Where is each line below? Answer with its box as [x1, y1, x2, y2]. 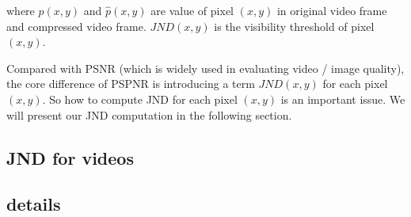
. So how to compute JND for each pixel [42, 90, 238, 107]
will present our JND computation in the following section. [6, 106, 292, 123]
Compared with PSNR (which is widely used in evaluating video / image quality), [6, 59, 405, 76]
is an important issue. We [280, 90, 405, 107]
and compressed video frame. [6, 17, 147, 34]
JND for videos [6, 145, 134, 169]
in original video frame [276, 2, 387, 18]
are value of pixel [150, 2, 234, 18]
